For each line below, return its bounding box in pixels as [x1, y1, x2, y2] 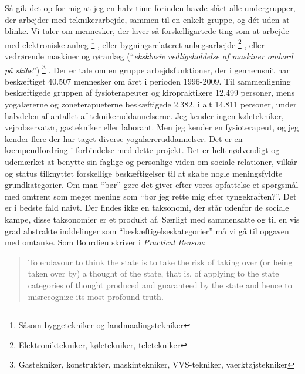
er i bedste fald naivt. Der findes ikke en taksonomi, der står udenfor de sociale [5, 201, 289, 214]
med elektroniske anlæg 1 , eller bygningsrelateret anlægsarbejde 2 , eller [5, 36, 265, 50]
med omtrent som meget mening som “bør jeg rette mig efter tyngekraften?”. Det [5, 190, 297, 202]
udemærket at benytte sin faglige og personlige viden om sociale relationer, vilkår [5, 156, 297, 168]
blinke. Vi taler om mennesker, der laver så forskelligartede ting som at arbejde [5, 25, 289, 37]
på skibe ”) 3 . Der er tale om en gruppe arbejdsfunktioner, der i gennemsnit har [5, 62, 290, 76]
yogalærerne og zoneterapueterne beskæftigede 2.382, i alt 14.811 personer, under [5, 98, 297, 110]
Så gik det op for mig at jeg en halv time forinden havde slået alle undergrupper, [5, 2, 296, 14]
